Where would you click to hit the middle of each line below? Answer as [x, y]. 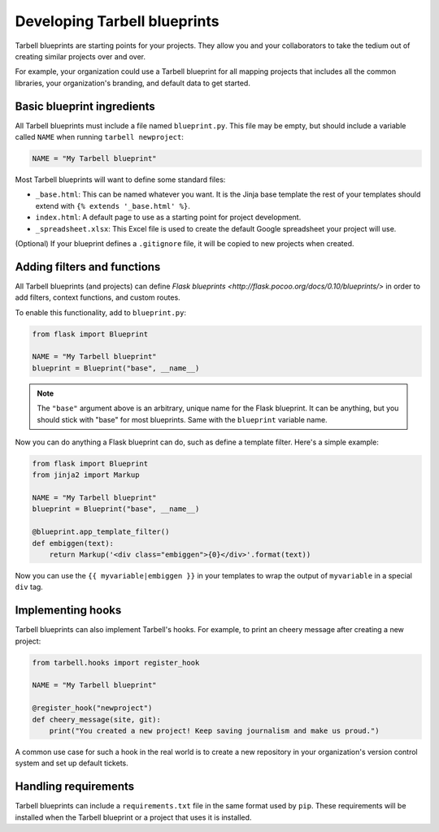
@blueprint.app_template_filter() [101, 532]
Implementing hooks [68, 611]
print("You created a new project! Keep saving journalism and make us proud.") [214, 731]
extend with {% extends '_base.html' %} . [113, 206]
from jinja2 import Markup [86, 475]
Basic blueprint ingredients [85, 106]
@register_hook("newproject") [92, 708]
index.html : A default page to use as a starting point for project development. [168, 217]
